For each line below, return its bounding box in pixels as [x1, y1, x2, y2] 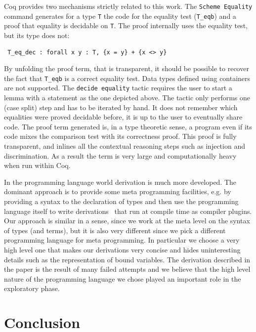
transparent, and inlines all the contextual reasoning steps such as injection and [4, 141, 245, 151]
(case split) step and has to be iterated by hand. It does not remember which [4, 102, 238, 112]
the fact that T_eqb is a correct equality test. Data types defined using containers [4, 73, 251, 83]
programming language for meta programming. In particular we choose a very [4, 235, 240, 245]
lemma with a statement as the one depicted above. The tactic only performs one [4, 92, 251, 103]
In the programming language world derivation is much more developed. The [4, 176, 237, 187]
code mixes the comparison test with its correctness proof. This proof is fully [4, 131, 237, 141]
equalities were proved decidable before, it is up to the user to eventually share [4, 112, 243, 122]
